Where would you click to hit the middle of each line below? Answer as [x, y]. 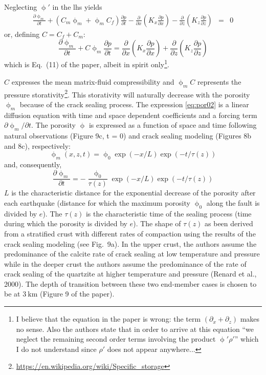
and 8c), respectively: [38, 145]
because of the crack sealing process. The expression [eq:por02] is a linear [134, 104]
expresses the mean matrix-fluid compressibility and [93, 81]
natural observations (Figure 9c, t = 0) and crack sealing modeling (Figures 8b [128, 135]
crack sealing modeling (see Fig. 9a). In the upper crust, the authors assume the [130, 243]
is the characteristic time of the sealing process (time [169, 213]
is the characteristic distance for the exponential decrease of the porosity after [134, 193]
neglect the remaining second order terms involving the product [116, 339]
